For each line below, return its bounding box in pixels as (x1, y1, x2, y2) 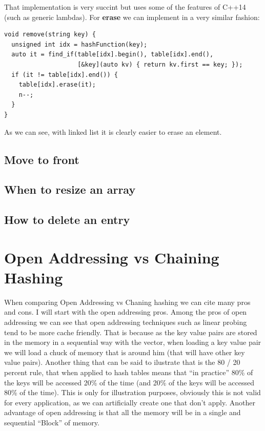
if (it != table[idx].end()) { (11, 71, 118, 78)
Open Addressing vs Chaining (4, 247, 219, 268)
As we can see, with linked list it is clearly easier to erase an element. (4, 126, 222, 137)
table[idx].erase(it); (18, 81, 96, 89)
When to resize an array (4, 181, 136, 197)
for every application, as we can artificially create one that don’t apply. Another (4, 397, 255, 407)
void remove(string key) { (4, 31, 96, 38)
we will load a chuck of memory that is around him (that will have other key (4, 346, 245, 357)
